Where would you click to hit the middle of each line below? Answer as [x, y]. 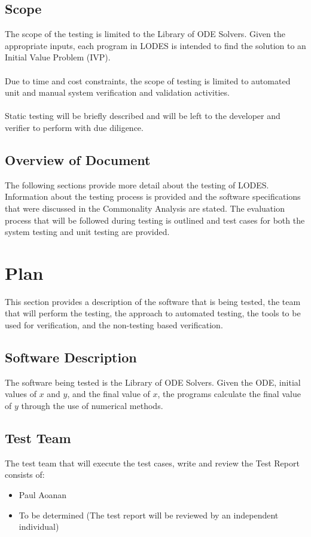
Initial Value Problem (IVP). [58, 57]
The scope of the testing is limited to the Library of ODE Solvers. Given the [145, 34]
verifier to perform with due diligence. [74, 127]
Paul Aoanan [42, 495]
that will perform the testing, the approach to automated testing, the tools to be [153, 313]
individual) [39, 527]
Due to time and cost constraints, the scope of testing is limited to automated [148, 80]
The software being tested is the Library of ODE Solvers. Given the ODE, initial [153, 382]
